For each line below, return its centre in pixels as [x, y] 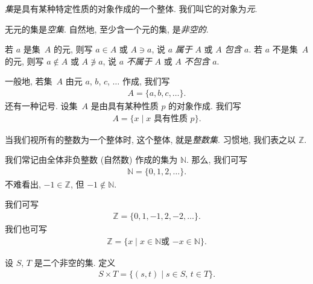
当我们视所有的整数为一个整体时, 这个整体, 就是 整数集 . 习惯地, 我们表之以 [150, 139]
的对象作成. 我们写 [205, 106]
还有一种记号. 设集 [41, 106]
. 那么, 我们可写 [217, 159]
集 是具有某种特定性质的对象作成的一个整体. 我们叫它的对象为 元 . [131, 8]
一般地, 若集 [29, 81]
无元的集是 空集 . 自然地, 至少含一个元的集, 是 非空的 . [107, 29]
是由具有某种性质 [125, 106]
